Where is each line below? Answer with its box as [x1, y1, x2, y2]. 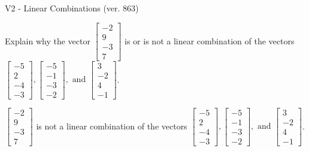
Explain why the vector [5, 34, 90, 47]
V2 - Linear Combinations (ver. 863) [5, 2, 139, 14]
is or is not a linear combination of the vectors [125, 34, 295, 47]
